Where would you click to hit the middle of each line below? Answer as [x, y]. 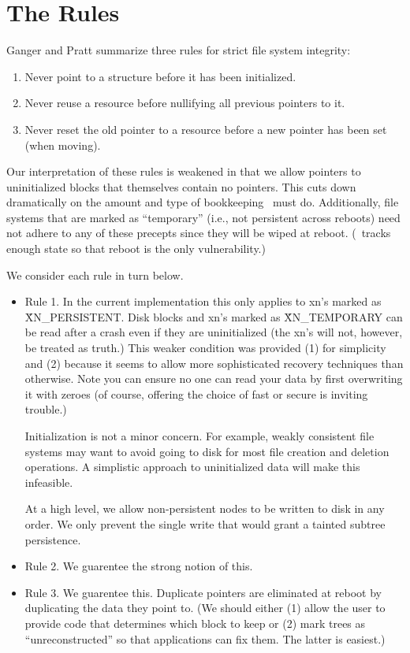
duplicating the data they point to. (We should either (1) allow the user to [205, 608]
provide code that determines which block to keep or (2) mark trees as [195, 623]
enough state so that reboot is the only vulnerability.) [136, 249]
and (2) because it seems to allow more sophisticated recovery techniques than [214, 363]
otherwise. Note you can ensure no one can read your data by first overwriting [214, 378]
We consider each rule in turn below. [95, 275]
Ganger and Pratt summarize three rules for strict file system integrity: [179, 50]
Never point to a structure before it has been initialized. [160, 76]
